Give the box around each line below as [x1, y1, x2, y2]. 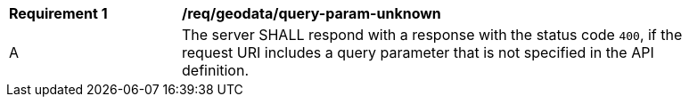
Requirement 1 [9, 4, 108, 22]
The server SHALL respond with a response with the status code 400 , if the [182, 26, 683, 44]
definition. [182, 61, 250, 79]
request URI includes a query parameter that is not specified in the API [182, 44, 654, 61]
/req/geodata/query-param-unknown [182, 4, 441, 22]
